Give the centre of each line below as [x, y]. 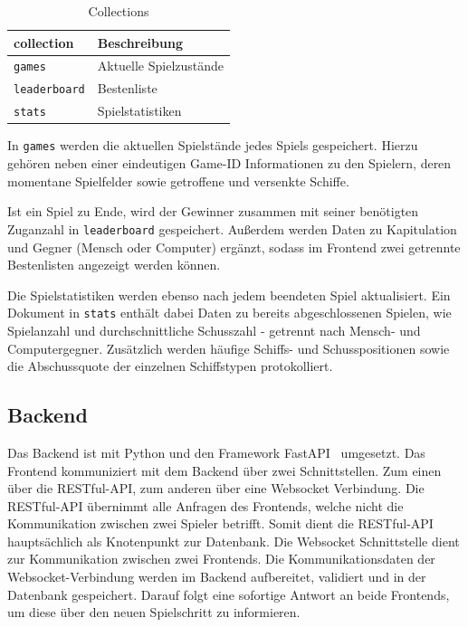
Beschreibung [140, 42]
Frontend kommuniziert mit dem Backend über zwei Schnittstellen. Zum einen [224, 470]
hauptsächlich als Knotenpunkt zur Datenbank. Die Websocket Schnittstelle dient [234, 541]
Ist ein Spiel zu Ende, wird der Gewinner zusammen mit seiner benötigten [213, 211]
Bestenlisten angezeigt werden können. [114, 265]
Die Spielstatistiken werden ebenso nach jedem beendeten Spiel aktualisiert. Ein [229, 294]
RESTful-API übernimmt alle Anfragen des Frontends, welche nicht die [205, 505]
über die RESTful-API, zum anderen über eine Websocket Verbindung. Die [216, 488]
